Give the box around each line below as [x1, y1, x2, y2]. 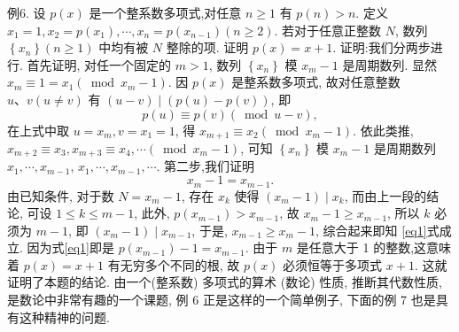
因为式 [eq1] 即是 [27, 238, 114, 257]
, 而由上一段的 [344, 186, 427, 205]
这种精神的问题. [19, 307, 110, 326]
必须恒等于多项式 [283, 255, 383, 274]
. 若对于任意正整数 [274, 20, 382, 39]
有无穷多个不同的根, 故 [107, 255, 240, 274]
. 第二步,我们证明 [156, 157, 254, 175]
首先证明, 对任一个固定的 [27, 55, 172, 73]
